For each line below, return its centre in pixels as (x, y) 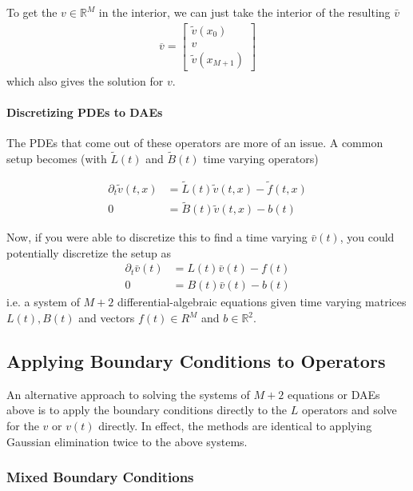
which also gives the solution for (85, 80)
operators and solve (349, 410)
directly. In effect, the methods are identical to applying (235, 426)
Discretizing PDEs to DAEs (85, 112)
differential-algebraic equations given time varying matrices (262, 302)
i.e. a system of (43, 302)
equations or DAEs (334, 394)
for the (23, 426)
